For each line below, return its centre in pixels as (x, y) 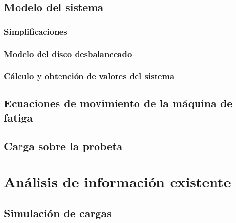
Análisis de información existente (118, 182)
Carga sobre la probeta (63, 146)
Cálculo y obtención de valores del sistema (89, 76)
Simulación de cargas (58, 213)
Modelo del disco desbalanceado (68, 53)
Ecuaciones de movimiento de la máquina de (118, 103)
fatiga (19, 117)
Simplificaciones (36, 31)
